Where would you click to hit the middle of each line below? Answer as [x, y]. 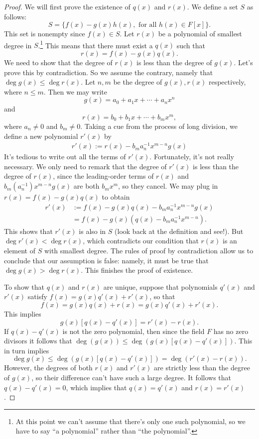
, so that [162, 296]
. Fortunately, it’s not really [192, 157]
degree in [18, 45]
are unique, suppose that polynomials [160, 286]
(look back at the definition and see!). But [179, 231]
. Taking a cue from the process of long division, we [159, 126]
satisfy [37, 296]
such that [191, 45]
